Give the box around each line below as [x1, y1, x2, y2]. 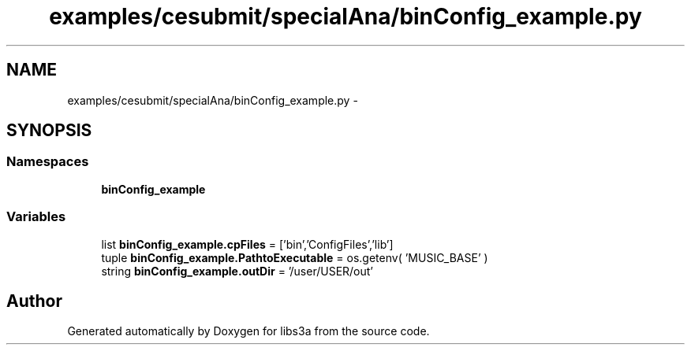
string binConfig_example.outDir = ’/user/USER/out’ [101, 264, 374, 278]
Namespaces [6, 153, 89, 170]
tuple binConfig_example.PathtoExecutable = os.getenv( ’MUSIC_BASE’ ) [101, 250, 488, 264]
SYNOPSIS [6, 120, 92, 141]
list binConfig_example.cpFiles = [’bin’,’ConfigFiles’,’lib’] [101, 237, 394, 251]
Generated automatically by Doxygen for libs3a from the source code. [67, 324, 430, 338]
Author [6, 290, 62, 311]
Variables [6, 209, 66, 225]
